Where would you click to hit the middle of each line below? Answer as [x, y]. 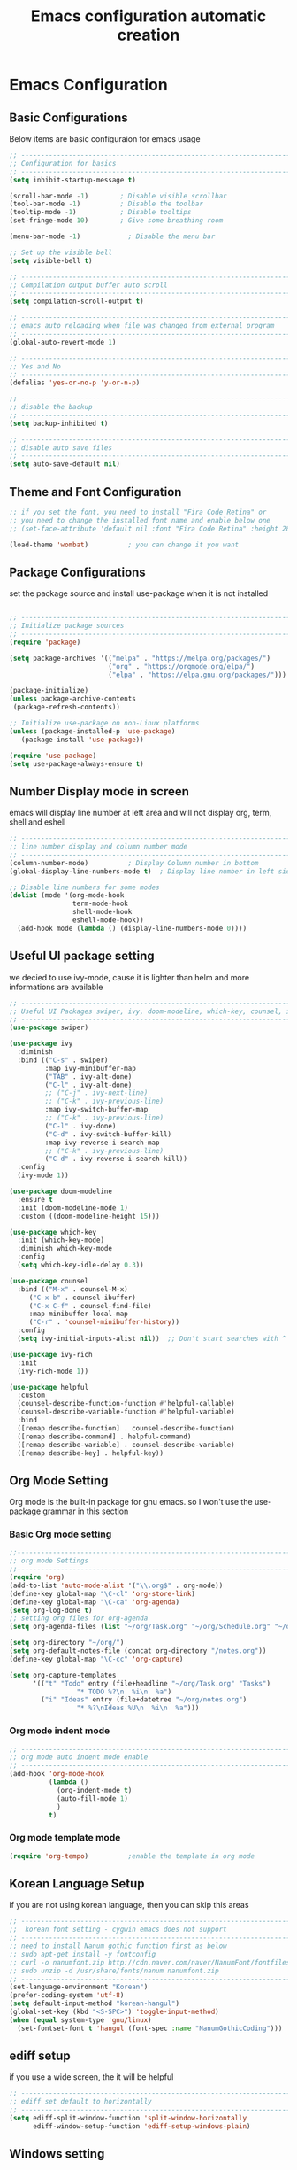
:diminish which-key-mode [65, 1249]
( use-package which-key [53, 1232]
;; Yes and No [35, 366]
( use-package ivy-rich [51, 1354]
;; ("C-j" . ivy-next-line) [96, 1093]
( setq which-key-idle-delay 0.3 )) [80, 1265]
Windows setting [57, 2154]
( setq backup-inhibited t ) [59, 423]
